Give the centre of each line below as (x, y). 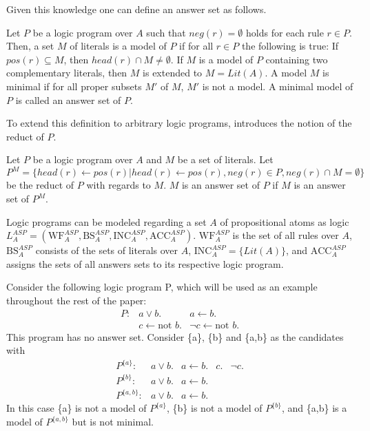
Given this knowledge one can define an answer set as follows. (136, 9)
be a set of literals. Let (225, 159)
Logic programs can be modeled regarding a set (106, 221)
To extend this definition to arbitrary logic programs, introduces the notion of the (179, 123)
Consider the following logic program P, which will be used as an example (162, 287)
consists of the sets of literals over (107, 250)
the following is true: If (290, 46)
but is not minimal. (113, 422)
